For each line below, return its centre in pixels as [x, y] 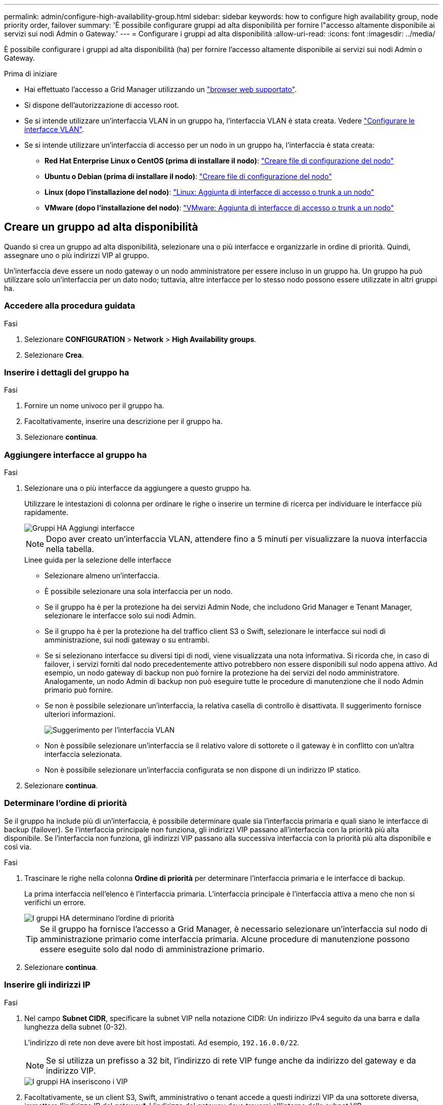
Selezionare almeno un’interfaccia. [102, 576]
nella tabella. [70, 549]
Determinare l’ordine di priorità [66, 803]
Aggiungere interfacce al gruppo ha [76, 455]
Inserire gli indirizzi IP [47, 985]
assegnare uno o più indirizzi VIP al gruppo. [77, 255]
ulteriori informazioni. [80, 714]
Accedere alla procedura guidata [70, 306]
